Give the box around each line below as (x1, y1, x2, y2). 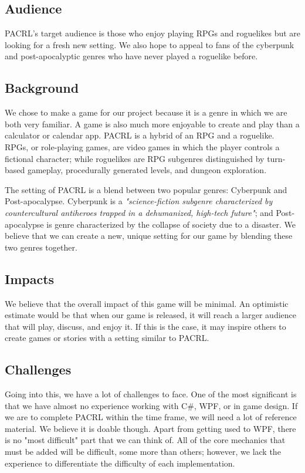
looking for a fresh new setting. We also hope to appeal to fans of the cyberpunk (5, 38, 294, 50)
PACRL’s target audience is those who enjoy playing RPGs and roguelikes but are (5, 27, 301, 39)
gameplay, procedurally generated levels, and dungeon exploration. (27, 164, 267, 176)
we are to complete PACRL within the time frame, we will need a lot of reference (5, 411, 297, 423)
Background (5, 79, 79, 97)
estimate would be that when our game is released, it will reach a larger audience (5, 309, 296, 321)
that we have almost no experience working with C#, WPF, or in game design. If (5, 399, 298, 411)
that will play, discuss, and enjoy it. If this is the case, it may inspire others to (5, 320, 286, 332)
